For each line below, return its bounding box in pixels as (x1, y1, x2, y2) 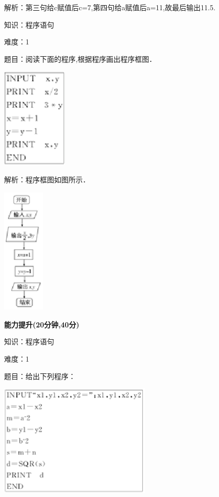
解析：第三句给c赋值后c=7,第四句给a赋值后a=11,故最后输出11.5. (4, 2, 215, 12)
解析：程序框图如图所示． (4, 174, 90, 185)
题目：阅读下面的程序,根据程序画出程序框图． (4, 53, 156, 64)
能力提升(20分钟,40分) (4, 319, 80, 329)
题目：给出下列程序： (4, 370, 76, 381)
